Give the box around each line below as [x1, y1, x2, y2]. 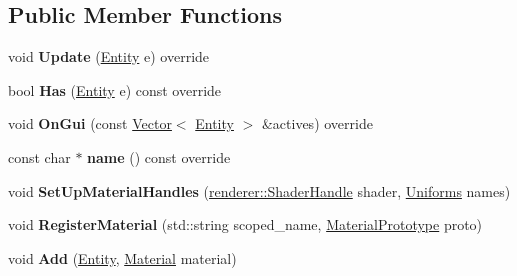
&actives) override [261, 113, 373, 134]
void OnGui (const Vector [8, 113, 172, 134]
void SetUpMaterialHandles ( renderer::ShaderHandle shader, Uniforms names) [8, 180, 511, 201]
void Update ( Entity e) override [8, 46, 210, 67]
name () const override [87, 146, 231, 167]
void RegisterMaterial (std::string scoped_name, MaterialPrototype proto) [8, 214, 483, 235]
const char [8, 146, 71, 167]
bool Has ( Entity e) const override [8, 79, 222, 100]
